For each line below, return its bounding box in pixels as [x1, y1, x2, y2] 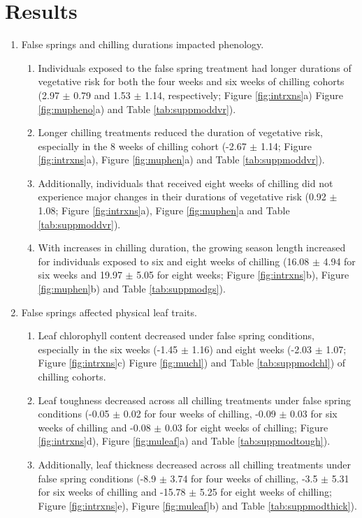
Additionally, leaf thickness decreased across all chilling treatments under [38, 457, 352, 471]
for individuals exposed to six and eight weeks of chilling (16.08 [38, 253, 310, 268]
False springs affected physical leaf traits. [21, 304, 197, 319]
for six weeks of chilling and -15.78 [38, 484, 186, 499]
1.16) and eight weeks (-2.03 [191, 341, 312, 356]
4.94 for [323, 253, 356, 268]
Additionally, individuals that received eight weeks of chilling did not [38, 175, 333, 190]
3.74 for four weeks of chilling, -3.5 [170, 471, 318, 485]
